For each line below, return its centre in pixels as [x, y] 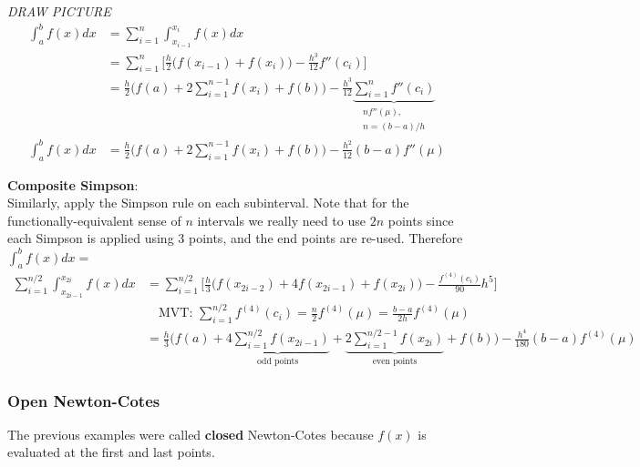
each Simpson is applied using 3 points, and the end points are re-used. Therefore [235, 238]
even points [395, 362]
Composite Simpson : [73, 184]
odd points [278, 362]
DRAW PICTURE [59, 11]
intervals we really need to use [281, 220]
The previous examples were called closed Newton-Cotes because [191, 434]
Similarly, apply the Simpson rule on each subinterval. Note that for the [208, 203]
